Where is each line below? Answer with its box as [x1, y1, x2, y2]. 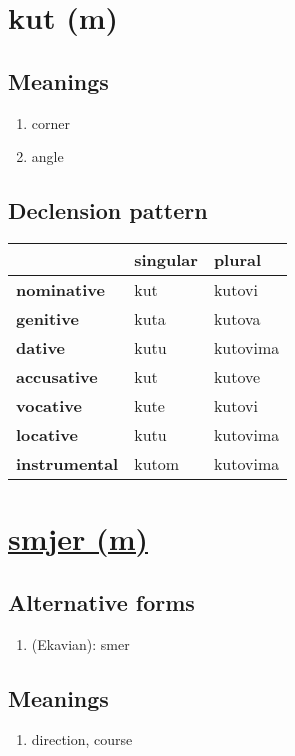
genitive [16, 306, 79, 330]
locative [16, 422, 78, 446]
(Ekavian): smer [31, 633, 130, 654]
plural [213, 247, 262, 271]
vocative [16, 393, 82, 417]
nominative [16, 277, 105, 301]
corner [31, 112, 70, 133]
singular [134, 247, 198, 271]
